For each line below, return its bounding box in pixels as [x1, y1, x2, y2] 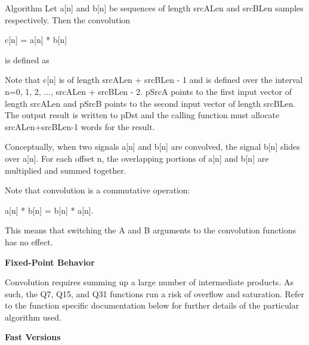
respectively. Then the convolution [5, 13, 131, 26]
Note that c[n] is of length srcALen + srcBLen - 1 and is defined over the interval [5, 73, 303, 86]
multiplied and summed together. [5, 164, 126, 176]
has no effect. [5, 235, 53, 248]
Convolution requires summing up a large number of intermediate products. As [5, 276, 293, 288]
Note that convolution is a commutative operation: [5, 184, 190, 196]
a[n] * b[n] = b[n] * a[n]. [5, 204, 94, 216]
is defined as [5, 53, 50, 66]
